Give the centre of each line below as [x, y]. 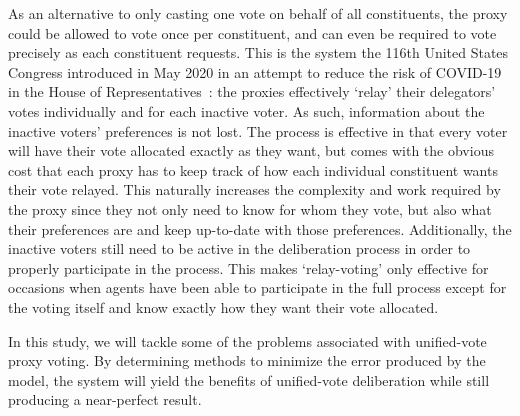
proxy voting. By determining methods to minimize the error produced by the [247, 360]
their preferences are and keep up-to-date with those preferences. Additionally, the [260, 228]
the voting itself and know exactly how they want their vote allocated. [223, 306]
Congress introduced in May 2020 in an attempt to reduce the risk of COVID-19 [255, 71]
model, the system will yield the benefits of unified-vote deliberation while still [249, 379]
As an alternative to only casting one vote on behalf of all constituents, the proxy [258, 13]
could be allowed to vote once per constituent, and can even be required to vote [252, 32]
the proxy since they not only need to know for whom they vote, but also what [250, 208]
